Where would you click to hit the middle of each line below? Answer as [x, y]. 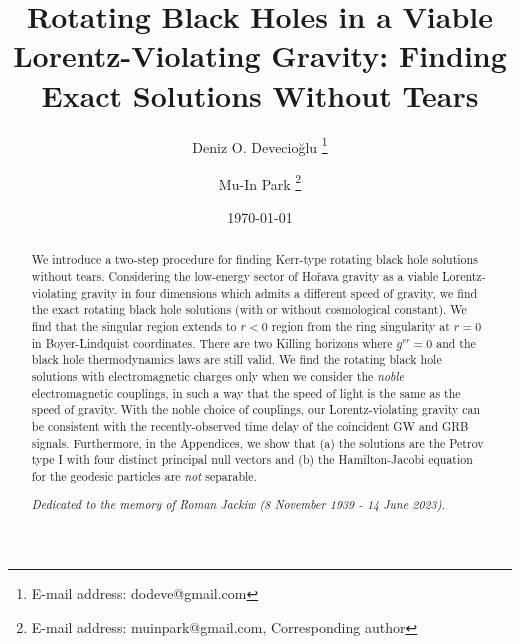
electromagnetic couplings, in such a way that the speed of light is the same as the [246, 392]
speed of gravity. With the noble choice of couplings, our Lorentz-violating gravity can [256, 409]
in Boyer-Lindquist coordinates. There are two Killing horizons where [212, 342]
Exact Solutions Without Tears [260, 94]
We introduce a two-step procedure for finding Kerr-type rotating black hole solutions [254, 259]
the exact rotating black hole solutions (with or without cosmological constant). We [249, 309]
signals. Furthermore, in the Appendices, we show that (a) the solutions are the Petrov [257, 442]
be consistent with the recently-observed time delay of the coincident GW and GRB [250, 425]
